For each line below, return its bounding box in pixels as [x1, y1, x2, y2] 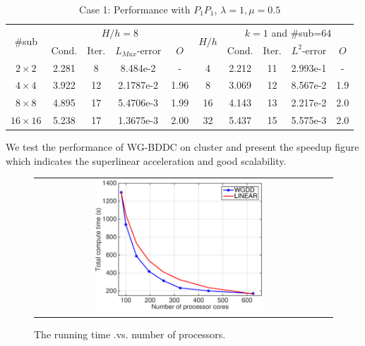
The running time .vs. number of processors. [34, 326, 226, 341]
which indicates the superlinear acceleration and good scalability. [6, 153, 287, 168]
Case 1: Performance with [79, 2, 191, 16]
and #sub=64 [271, 25, 332, 39]
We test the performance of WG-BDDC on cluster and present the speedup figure [6, 140, 359, 154]
